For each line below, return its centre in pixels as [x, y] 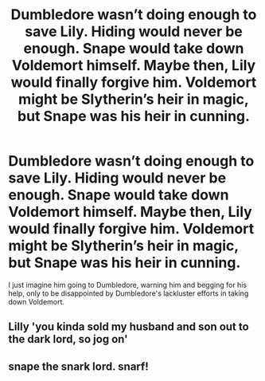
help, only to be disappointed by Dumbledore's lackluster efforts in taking [129, 293]
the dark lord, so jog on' [68, 339]
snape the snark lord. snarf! [78, 366]
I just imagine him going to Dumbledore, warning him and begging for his [128, 285]
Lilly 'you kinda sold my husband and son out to [129, 327]
